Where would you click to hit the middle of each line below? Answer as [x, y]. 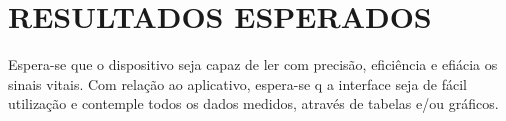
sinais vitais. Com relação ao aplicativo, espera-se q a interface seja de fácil [238, 83]
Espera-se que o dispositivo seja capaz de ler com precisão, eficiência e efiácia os [253, 64]
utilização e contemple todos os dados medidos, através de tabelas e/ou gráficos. [253, 103]
